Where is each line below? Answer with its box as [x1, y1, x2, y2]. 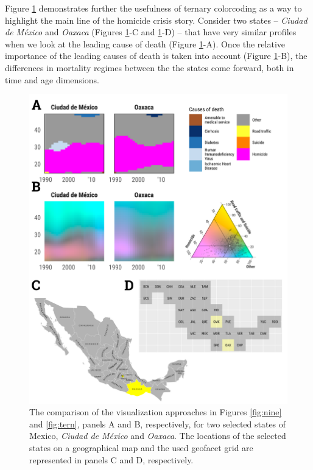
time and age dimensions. [5, 73, 99, 86]
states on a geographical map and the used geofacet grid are [29, 441, 253, 454]
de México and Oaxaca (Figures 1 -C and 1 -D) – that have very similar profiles [5, 26, 297, 38]
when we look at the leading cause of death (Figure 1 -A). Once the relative [5, 37, 285, 50]
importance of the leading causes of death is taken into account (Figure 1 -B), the [5, 49, 308, 62]
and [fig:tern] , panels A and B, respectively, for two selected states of [29, 417, 286, 430]
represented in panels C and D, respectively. [29, 453, 194, 466]
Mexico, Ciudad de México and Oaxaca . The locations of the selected [29, 429, 286, 442]
